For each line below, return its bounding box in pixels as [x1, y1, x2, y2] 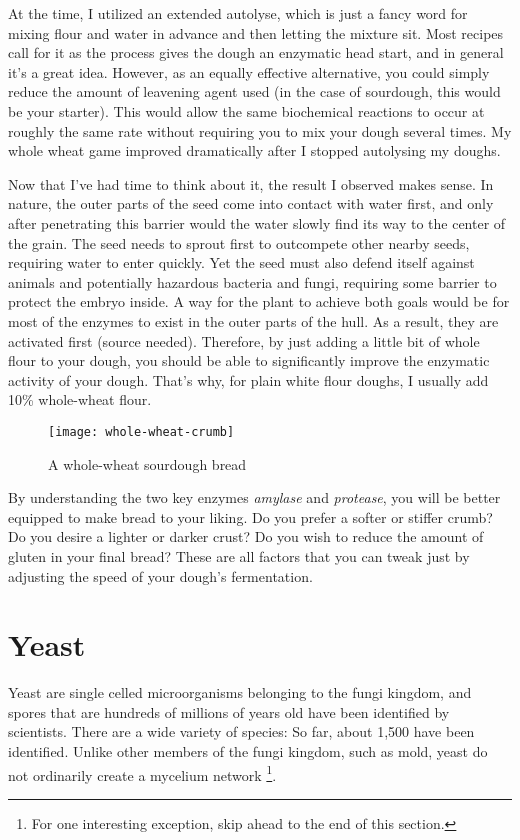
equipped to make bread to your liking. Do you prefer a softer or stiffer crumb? [8, 506, 493, 527]
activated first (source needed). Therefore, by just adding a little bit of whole [8, 330, 480, 351]
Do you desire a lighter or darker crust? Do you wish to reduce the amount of [8, 526, 484, 547]
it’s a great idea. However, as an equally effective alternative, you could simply [8, 61, 490, 82]
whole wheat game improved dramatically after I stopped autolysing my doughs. [8, 140, 501, 161]
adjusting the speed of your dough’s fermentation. [8, 565, 313, 586]
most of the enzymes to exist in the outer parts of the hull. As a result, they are [8, 310, 499, 331]
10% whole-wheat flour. [8, 389, 152, 410]
